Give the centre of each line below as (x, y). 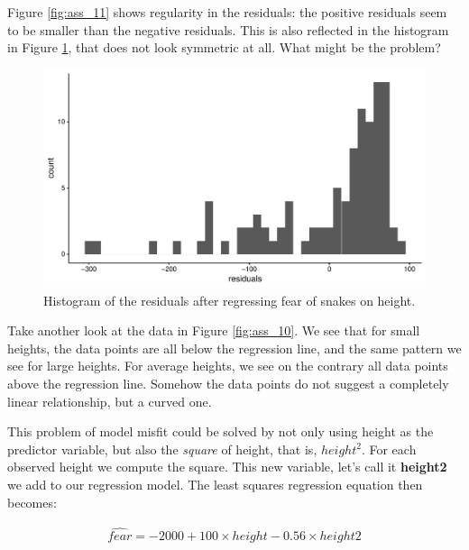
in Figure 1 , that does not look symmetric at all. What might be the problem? (224, 47)
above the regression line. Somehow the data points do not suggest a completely (228, 383)
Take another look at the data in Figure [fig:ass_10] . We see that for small (214, 330)
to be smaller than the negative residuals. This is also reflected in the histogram (228, 29)
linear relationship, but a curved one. (110, 401)
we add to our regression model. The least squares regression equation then (215, 484)
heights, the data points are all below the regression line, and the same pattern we (234, 348)
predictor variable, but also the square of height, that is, (162, 449)
